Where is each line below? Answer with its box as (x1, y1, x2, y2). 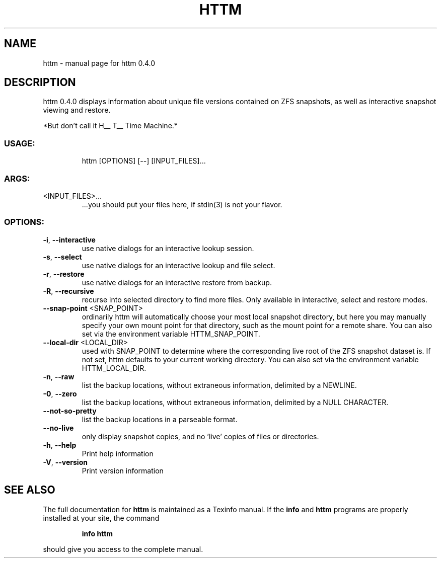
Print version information (82, 466, 164, 475)
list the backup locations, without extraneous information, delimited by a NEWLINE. (82, 380, 357, 389)
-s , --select (43, 252, 82, 261)
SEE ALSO (4, 484, 55, 497)
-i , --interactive (43, 235, 96, 244)
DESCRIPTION (4, 76, 76, 89)
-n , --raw (43, 372, 75, 381)
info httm (82, 529, 113, 538)
